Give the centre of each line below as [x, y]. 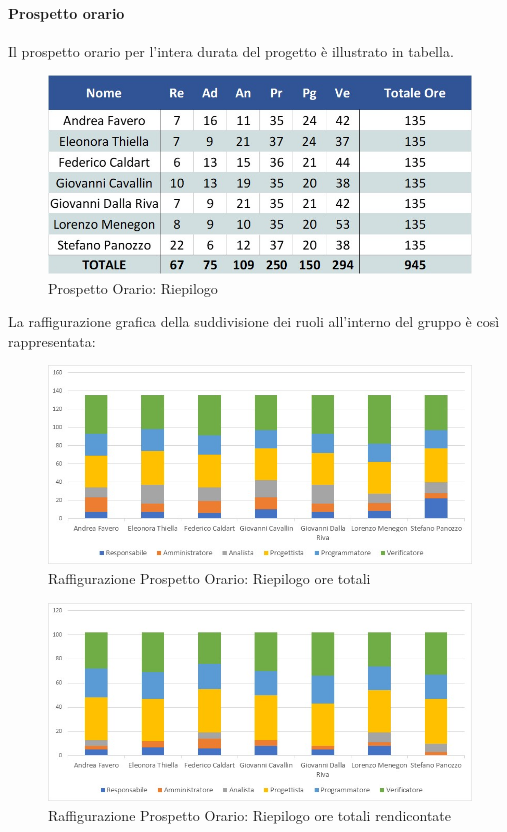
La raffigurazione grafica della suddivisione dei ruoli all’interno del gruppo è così [254, 321]
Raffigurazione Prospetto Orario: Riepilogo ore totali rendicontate [250, 815]
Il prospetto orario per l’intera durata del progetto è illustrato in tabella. [231, 50]
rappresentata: [52, 340]
